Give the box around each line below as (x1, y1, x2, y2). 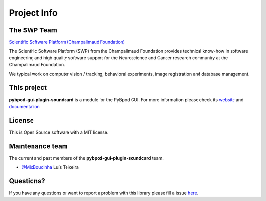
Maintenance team (9, 142, 68, 150)
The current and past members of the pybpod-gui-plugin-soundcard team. (9, 155, 164, 161)
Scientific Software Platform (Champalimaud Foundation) (9, 39, 125, 45)
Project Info (9, 7, 58, 18)
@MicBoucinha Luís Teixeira (21, 164, 79, 170)
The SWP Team (9, 26, 58, 34)
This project (9, 84, 47, 92)
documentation (9, 103, 40, 109)
